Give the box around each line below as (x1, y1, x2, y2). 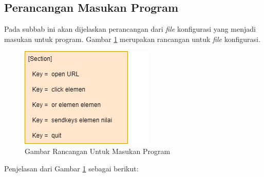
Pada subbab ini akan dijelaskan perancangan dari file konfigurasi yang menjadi (4, 24, 256, 34)
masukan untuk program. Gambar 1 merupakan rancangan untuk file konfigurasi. (4, 33, 260, 44)
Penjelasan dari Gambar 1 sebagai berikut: (4, 163, 139, 173)
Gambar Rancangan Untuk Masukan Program (25, 145, 171, 156)
